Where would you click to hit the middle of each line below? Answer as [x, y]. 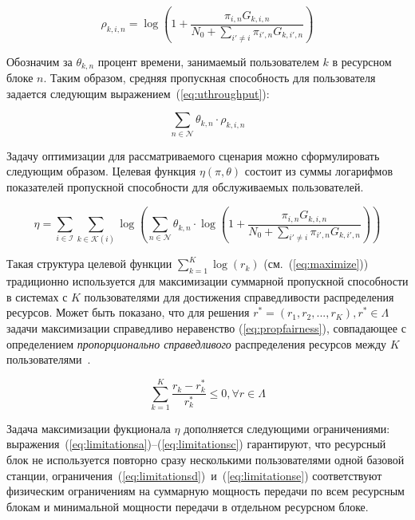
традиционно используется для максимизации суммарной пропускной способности [207, 281]
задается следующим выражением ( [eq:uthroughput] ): [138, 93]
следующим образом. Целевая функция [101, 171]
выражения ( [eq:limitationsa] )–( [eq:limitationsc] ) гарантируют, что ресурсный [196, 444]
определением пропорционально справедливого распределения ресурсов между [197, 343]
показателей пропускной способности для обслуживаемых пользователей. [185, 187]
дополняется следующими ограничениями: [287, 428]
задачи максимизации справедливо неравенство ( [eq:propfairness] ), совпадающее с [206, 327]
